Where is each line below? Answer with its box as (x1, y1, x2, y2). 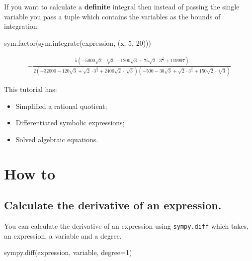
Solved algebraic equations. (15, 134, 98, 144)
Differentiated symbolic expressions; (15, 117, 125, 128)
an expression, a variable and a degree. (4, 230, 122, 241)
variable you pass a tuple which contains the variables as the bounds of (4, 11, 221, 21)
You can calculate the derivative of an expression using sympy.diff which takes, (4, 220, 249, 231)
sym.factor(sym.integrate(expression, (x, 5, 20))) (4, 37, 151, 48)
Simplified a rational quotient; (15, 100, 107, 111)
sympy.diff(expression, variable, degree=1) (4, 247, 132, 258)
